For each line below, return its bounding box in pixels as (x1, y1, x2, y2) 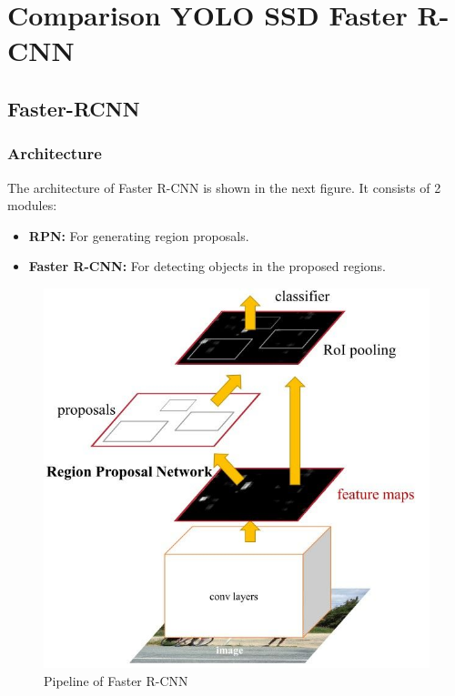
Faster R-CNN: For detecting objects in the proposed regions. (28, 257, 386, 276)
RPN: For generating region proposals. (28, 226, 249, 245)
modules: (7, 196, 57, 215)
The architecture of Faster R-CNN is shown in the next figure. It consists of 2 (7, 177, 441, 197)
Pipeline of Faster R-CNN (44, 671, 188, 690)
